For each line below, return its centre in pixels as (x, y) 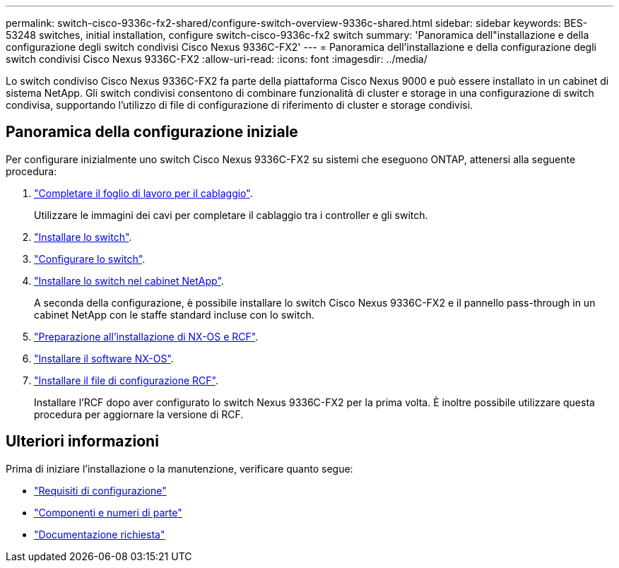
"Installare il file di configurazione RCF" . (126, 380)
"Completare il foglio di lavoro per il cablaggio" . (143, 193)
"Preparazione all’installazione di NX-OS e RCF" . (146, 336)
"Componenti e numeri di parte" (108, 512)
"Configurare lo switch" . (90, 259)
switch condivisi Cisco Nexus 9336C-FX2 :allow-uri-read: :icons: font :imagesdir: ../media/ (217, 59)
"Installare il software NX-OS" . (104, 358)
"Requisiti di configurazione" (100, 490)
